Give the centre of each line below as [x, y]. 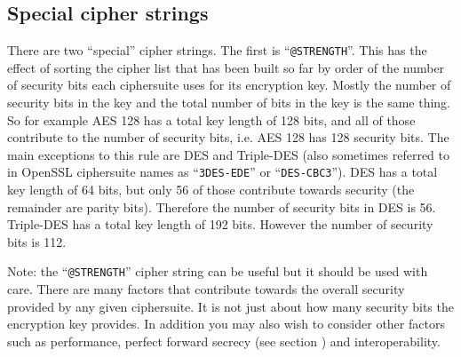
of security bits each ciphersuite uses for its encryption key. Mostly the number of [229, 85]
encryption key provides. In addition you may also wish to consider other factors [226, 324]
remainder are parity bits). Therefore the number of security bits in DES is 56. [222, 206]
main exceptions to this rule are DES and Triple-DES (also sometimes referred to [228, 154]
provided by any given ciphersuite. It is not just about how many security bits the [230, 306]
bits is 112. [37, 241]
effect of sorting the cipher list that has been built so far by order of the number [226, 67]
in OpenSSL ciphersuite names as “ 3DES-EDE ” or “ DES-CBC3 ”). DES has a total [223, 172]
